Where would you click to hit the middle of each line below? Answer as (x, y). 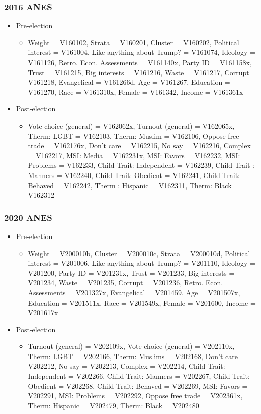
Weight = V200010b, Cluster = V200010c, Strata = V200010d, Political (139, 253)
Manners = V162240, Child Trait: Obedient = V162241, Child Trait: (134, 175)
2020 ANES (28, 217)
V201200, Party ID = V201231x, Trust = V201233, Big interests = (131, 273)
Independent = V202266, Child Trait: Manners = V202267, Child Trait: (139, 376)
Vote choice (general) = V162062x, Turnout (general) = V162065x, (131, 125)
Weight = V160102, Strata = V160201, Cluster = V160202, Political (134, 42)
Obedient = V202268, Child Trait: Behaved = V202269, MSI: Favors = (138, 386)
